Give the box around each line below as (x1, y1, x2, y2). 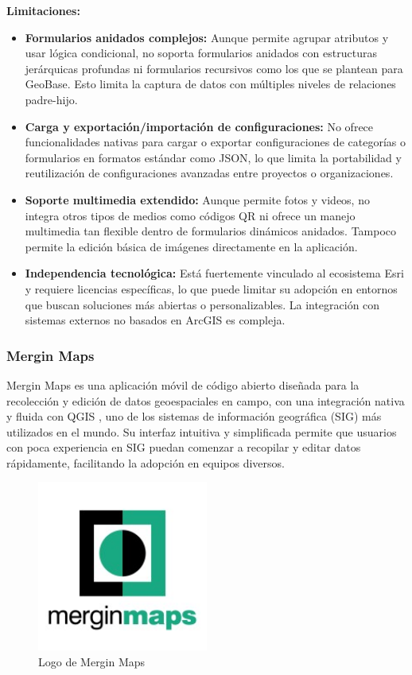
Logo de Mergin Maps (38, 654, 146, 670)
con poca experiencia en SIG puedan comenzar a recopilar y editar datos (6, 439, 361, 456)
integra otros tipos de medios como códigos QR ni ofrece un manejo (25, 207, 356, 223)
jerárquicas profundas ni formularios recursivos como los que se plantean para (25, 60, 403, 76)
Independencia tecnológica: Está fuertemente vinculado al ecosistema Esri (25, 265, 404, 281)
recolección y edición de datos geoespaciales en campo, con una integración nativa (6, 392, 405, 409)
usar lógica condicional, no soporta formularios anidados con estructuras (25, 45, 377, 61)
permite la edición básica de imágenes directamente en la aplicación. (25, 238, 358, 254)
